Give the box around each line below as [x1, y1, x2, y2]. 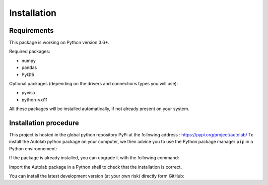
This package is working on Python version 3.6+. [9, 40, 109, 46]
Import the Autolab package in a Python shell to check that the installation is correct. [9, 164, 182, 170]
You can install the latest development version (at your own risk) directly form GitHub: [9, 173, 185, 179]
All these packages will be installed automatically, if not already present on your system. [9, 106, 190, 112]
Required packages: [9, 49, 51, 55]
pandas [21, 64, 37, 70]
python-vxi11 [21, 97, 48, 103]
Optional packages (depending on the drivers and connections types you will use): [9, 81, 178, 87]
